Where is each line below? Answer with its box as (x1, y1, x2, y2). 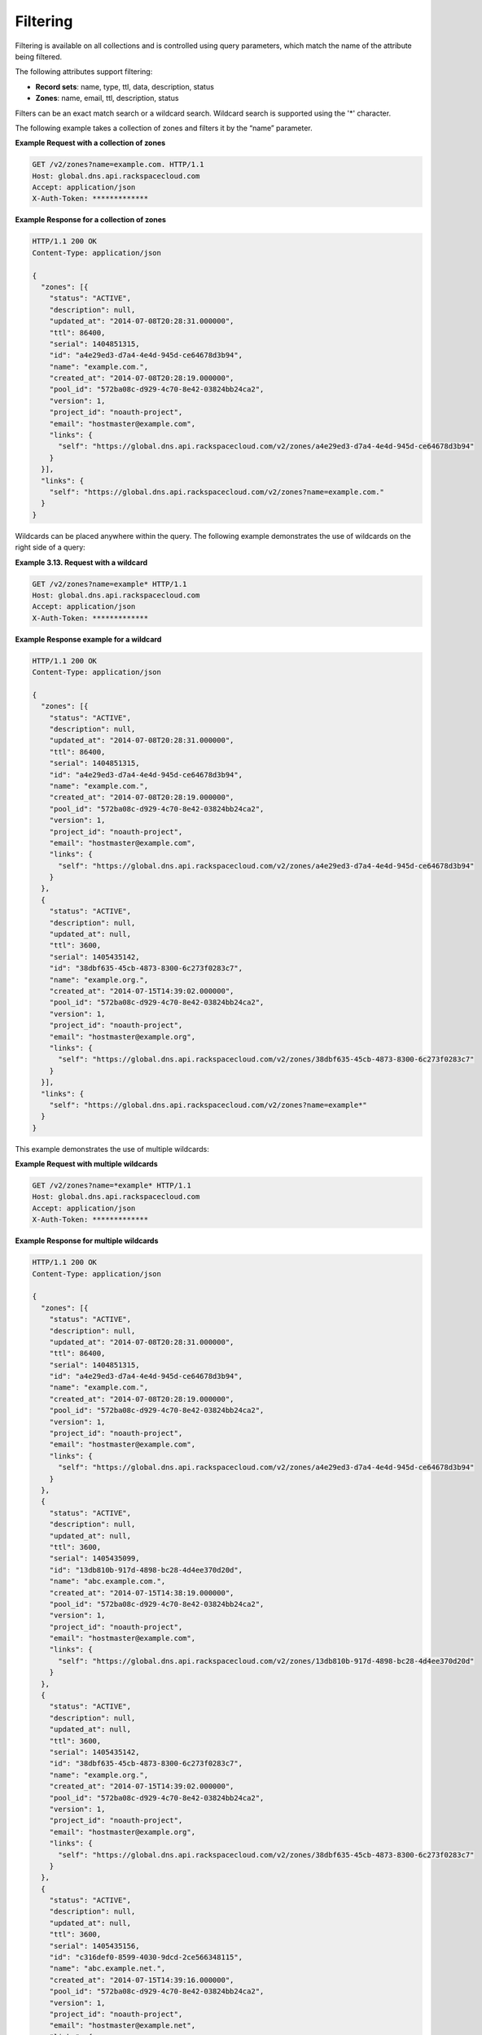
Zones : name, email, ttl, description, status (35, 94, 179, 103)
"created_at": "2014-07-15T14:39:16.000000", (49, 1975, 234, 1985)
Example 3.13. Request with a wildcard (15, 558, 148, 567)
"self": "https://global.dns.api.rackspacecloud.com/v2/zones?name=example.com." (49, 488, 384, 497)
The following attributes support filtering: (15, 67, 153, 77)
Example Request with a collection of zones (15, 138, 166, 148)
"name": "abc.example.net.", (49, 1964, 166, 1973)
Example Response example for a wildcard (15, 634, 162, 644)
